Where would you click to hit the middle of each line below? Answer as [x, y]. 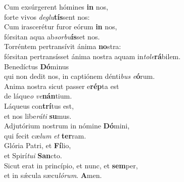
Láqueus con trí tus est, [39, 105]
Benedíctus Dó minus [37, 66]
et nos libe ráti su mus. [38, 116]
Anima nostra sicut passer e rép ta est [62, 86]
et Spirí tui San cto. [33, 155]
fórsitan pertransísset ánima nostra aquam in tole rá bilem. [93, 56]
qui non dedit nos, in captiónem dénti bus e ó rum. [80, 76]
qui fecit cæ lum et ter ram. [45, 135]
